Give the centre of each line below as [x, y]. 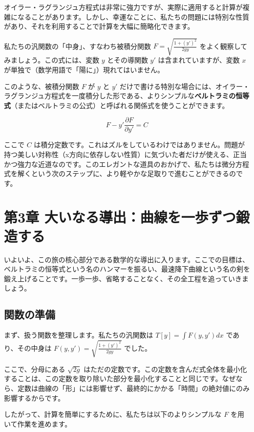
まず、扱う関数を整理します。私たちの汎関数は [79, 335]
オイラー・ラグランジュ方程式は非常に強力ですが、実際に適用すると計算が [123, 7]
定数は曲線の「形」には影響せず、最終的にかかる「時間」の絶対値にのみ [134, 388]
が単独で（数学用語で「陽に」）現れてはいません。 [84, 69]
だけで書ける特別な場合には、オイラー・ [185, 86]
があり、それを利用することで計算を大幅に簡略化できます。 [99, 26]
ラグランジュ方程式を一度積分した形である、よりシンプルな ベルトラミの [120, 96]
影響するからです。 [34, 398]
